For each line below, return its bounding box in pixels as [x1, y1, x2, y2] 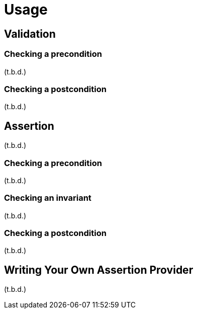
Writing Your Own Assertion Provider [4, 263, 193, 276]
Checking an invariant [4, 193, 91, 203]
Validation [4, 27, 56, 40]
